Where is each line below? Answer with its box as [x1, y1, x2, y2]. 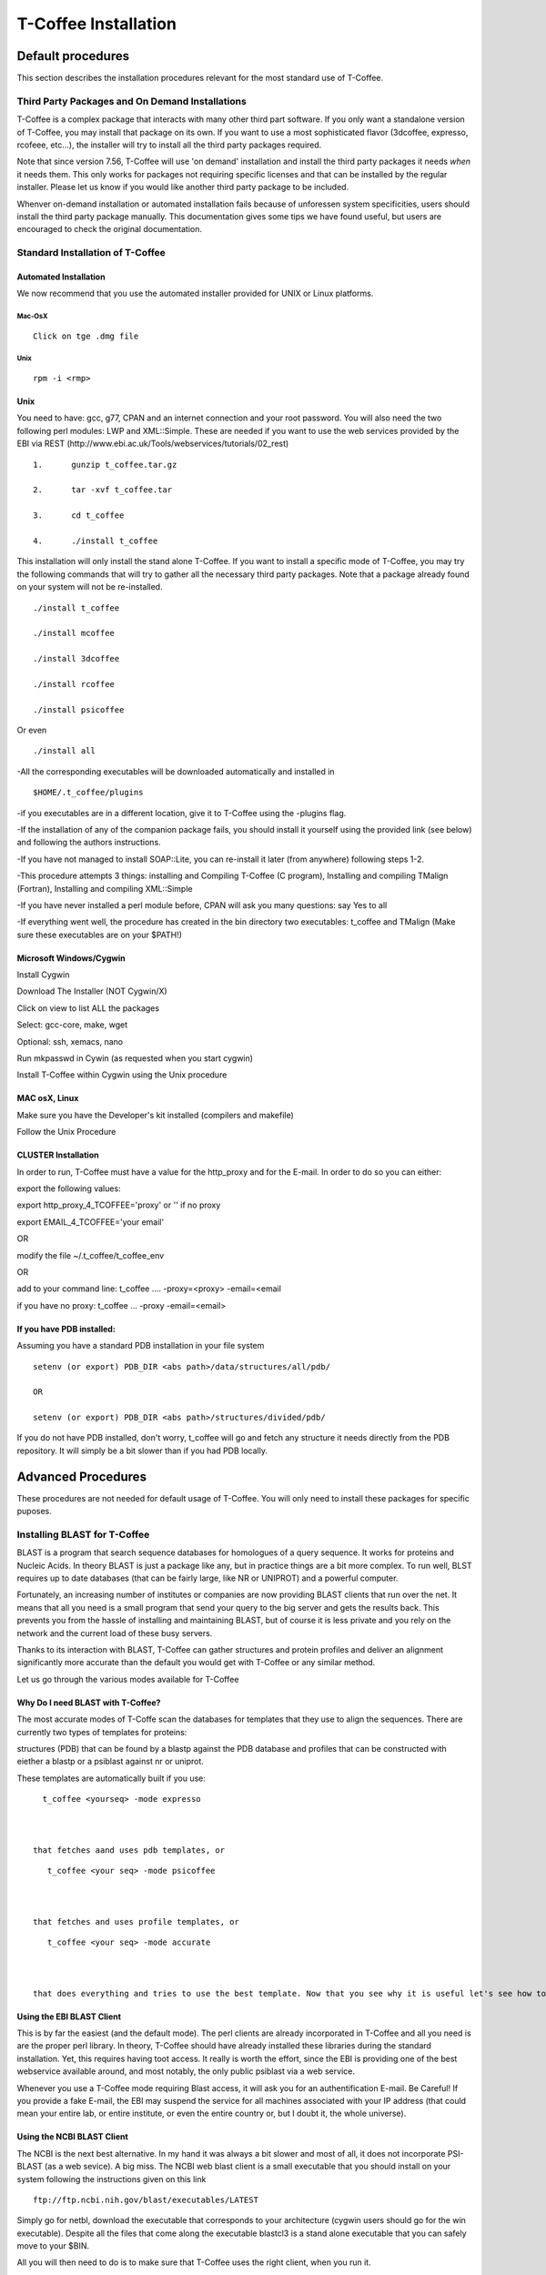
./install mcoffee [33, 628, 116, 639]
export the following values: [16, 1183, 122, 1194]
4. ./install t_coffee [33, 535, 158, 546]
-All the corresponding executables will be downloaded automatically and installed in [16, 765, 336, 777]
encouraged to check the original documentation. [16, 224, 203, 235]
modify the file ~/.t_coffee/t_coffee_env [16, 1249, 165, 1260]
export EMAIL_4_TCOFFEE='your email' [16, 1216, 165, 1228]
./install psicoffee [33, 704, 125, 714]
